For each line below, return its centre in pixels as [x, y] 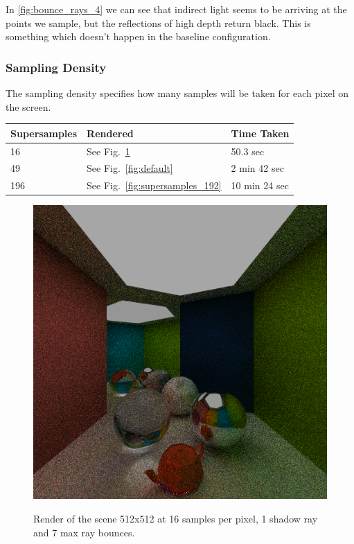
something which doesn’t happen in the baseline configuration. [138, 36]
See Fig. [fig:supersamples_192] [154, 185]
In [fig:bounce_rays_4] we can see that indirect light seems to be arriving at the [176, 9]
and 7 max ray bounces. [84, 532]
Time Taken [260, 133]
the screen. [28, 106]
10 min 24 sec [260, 185]
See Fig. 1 [108, 151]
